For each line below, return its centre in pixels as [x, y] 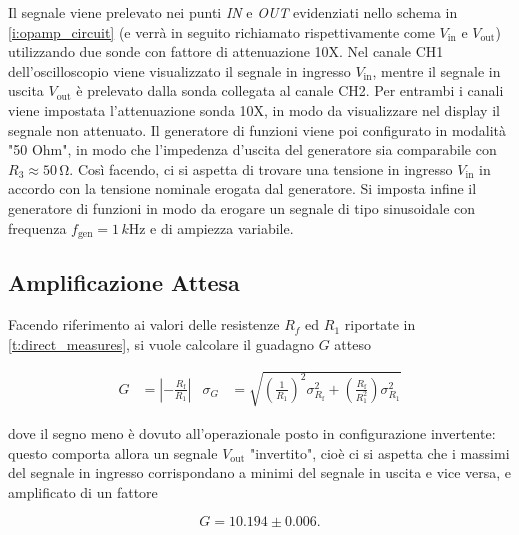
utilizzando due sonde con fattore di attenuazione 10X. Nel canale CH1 [226, 51]
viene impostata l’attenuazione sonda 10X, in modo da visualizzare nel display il [254, 109]
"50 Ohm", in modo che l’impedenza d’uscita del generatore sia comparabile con [252, 149]
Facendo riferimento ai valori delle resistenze [144, 324]
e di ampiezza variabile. [222, 227]
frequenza [37, 227]
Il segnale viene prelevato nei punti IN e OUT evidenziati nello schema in [233, 12]
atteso [352, 343]
